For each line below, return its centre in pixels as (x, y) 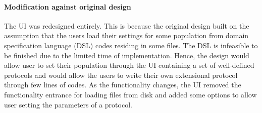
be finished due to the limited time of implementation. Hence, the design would (127, 55)
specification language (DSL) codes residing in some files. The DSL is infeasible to (131, 45)
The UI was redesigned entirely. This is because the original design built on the (127, 25)
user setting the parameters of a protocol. (68, 104)
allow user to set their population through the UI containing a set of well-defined (129, 65)
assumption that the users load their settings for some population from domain (126, 35)
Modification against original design (68, 6)
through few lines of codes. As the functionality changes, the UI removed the (123, 85)
